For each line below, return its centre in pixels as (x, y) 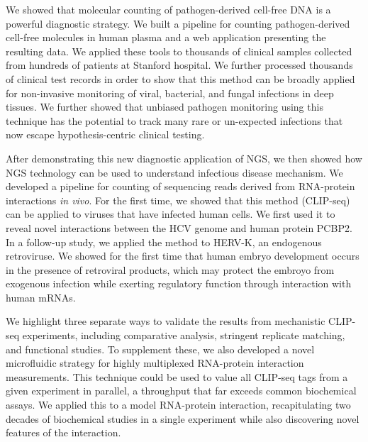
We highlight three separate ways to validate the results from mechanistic (166, 321)
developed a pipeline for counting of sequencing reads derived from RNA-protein (180, 186)
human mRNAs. (41, 297)
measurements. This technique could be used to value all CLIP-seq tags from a (177, 376)
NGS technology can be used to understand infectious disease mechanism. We (174, 172)
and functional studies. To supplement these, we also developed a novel (160, 349)
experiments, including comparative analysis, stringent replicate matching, (184, 335)
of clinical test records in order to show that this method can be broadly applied (180, 78)
